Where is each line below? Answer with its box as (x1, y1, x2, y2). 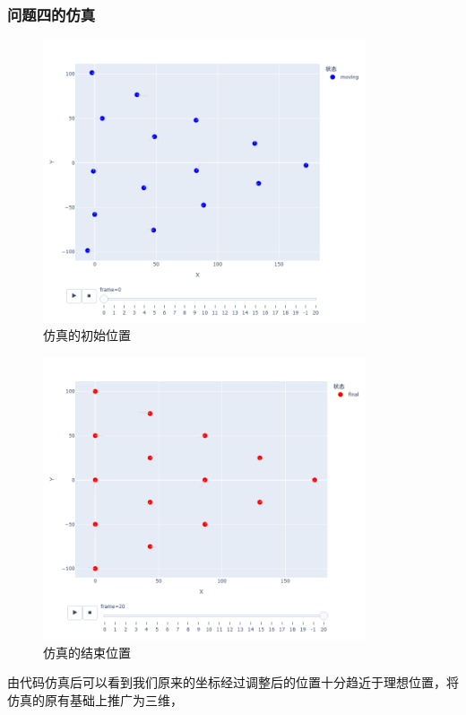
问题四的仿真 (7, 3, 96, 25)
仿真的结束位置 (43, 642, 131, 661)
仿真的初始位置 (43, 326, 131, 344)
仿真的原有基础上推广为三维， (7, 690, 183, 709)
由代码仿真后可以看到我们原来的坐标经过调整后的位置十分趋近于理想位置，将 (7, 673, 459, 692)
